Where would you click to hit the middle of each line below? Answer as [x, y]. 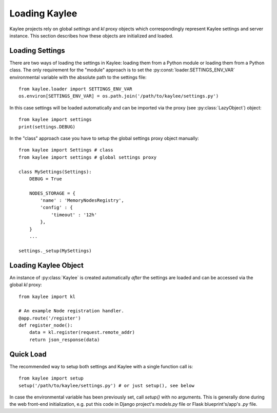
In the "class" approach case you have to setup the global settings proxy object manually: [104, 138]
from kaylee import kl [47, 296]
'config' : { [56, 208]
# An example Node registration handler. [71, 311]
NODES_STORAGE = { [52, 193]
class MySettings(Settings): [55, 172]
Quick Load [28, 354]
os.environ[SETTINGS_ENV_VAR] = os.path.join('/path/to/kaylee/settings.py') [119, 96]
